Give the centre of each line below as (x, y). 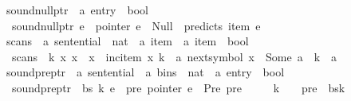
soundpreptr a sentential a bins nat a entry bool (145, 72)
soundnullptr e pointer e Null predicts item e (136, 25)
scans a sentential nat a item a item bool (127, 41)
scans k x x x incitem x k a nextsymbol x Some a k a (174, 56)
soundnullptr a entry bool (77, 10)
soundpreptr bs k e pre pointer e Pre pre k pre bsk (178, 87)
